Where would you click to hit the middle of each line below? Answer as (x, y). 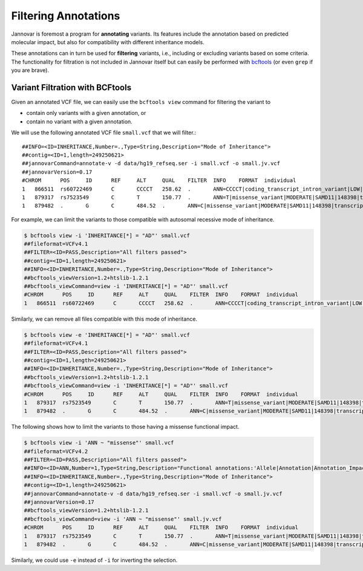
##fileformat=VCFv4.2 (56, 451)
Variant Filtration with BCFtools (71, 87)
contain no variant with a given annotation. (79, 122)
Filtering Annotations (66, 16)
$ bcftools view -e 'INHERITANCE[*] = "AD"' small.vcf (107, 335)
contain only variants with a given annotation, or (86, 113)
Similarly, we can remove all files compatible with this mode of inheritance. (104, 319)
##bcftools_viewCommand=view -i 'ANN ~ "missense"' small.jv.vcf (123, 519)
